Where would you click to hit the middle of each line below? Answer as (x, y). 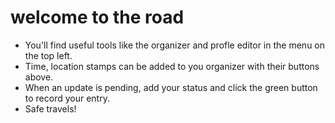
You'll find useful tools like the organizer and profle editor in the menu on (175, 45)
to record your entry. (67, 98)
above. (39, 77)
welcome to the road (97, 17)
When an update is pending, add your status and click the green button (171, 87)
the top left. (48, 55)
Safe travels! (50, 108)
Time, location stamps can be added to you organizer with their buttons (172, 66)
